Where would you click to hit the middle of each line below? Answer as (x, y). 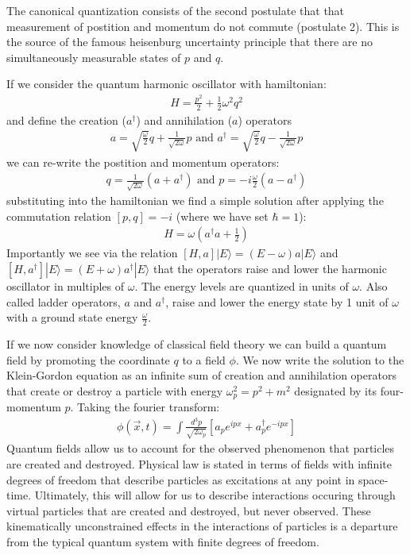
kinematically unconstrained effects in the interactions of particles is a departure (202, 526)
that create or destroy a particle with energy (115, 390)
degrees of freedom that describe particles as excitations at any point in (181, 479)
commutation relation (59, 216)
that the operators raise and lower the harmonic (270, 268)
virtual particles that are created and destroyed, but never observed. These (189, 510)
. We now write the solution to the (320, 359)
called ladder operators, (64, 301)
